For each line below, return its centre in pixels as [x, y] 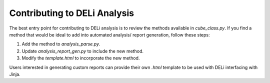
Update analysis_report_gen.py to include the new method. [82, 51]
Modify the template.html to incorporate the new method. [81, 58]
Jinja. [15, 74]
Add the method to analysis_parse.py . [61, 44]
